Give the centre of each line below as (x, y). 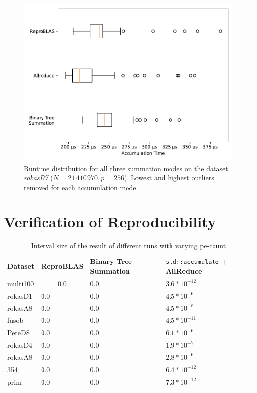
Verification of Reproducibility (110, 221)
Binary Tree (111, 261)
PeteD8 (19, 332)
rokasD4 (20, 345)
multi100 (21, 283)
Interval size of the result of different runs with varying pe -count (128, 245)
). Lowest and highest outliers (169, 178)
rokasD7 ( (39, 178)
